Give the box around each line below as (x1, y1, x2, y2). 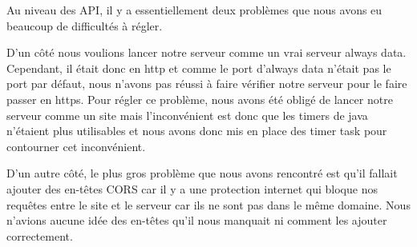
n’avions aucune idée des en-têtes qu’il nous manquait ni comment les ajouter (6, 212, 387, 229)
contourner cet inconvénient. (6, 137, 146, 154)
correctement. (6, 227, 73, 244)
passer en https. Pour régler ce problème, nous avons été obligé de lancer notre (6, 90, 393, 107)
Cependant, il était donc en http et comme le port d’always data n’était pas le (6, 59, 391, 76)
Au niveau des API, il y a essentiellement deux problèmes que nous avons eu (6, 2, 383, 18)
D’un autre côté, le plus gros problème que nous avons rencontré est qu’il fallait (6, 165, 398, 181)
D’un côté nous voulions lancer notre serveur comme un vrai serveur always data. (6, 44, 407, 61)
